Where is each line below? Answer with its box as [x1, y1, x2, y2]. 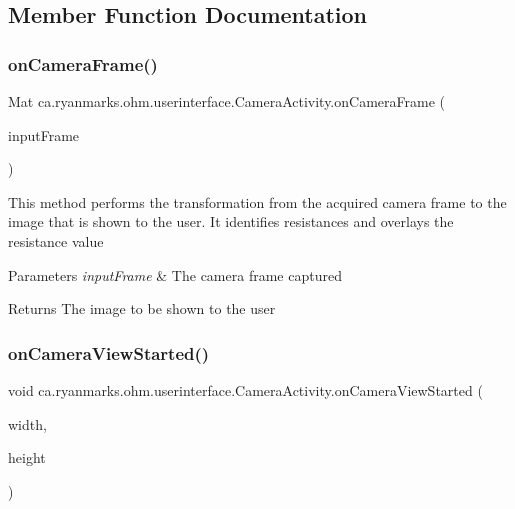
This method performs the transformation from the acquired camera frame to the [8, 191, 507, 212]
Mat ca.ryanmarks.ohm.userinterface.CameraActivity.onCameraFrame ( [8, 91, 445, 111]
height [8, 447, 46, 468]
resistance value [8, 230, 104, 251]
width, [8, 413, 47, 434]
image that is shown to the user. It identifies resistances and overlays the [8, 211, 454, 232]
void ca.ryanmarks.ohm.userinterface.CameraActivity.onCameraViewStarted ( [8, 379, 483, 400]
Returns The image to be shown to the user [8, 298, 276, 319]
